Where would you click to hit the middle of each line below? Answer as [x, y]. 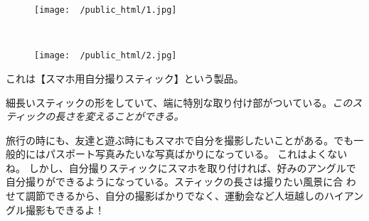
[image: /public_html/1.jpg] [106, 10]
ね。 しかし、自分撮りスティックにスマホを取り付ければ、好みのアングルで [181, 167]
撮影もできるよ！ [65, 209]
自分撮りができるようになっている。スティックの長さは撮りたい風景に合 [175, 182]
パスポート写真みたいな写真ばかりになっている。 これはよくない [196, 154]
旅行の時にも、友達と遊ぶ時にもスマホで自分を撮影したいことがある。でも [180, 140]
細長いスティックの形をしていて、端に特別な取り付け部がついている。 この [179, 102]
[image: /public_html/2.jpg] [106, 56]
